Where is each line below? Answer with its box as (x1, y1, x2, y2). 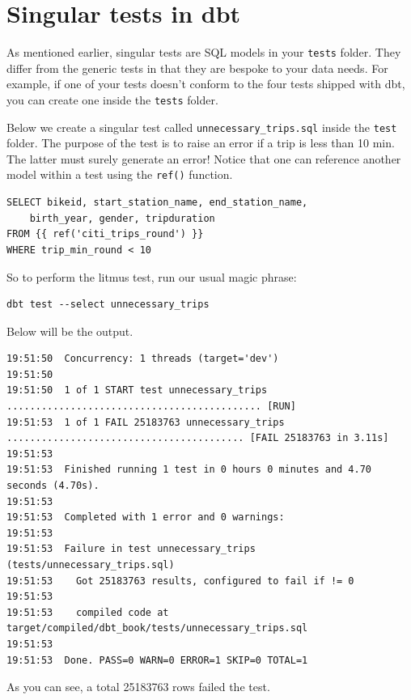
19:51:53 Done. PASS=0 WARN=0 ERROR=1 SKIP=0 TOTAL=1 (6, 654, 308, 666)
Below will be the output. (6, 322, 133, 339)
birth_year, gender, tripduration (29, 212, 215, 224)
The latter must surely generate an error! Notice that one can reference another (6, 150, 401, 167)
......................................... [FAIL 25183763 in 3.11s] (6, 432, 389, 444)
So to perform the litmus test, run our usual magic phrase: (6, 268, 297, 285)
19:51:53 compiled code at (6, 606, 169, 618)
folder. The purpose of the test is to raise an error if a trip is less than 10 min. (6, 134, 395, 151)
